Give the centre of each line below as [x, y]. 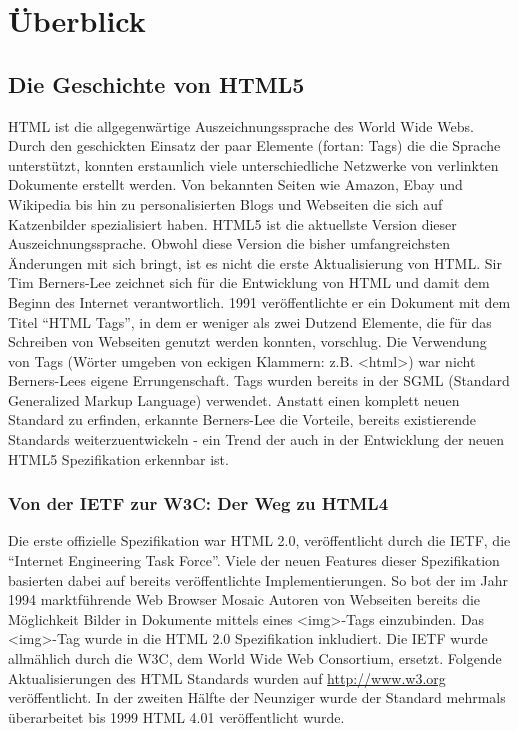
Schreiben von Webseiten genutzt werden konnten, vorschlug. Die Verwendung [247, 341]
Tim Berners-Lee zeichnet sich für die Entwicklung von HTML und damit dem [249, 282]
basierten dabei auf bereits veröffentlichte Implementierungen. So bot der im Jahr [258, 579]
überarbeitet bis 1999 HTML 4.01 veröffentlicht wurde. [176, 716]
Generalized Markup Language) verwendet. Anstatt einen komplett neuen [234, 399]
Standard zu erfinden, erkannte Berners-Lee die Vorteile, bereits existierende [242, 419]
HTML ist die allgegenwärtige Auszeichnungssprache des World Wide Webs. [241, 125]
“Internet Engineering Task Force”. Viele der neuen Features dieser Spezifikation [254, 560]
